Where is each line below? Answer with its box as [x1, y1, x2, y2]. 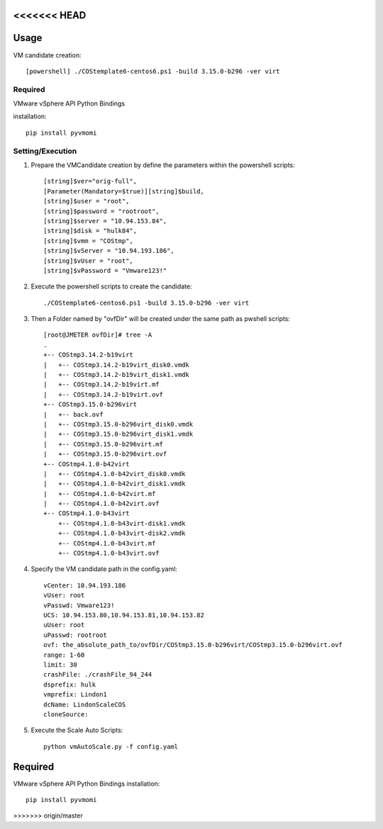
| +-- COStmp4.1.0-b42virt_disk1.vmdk [43, 480, 186, 488]
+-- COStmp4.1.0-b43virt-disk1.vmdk [57, 519, 186, 527]
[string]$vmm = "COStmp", [43, 237, 134, 244]
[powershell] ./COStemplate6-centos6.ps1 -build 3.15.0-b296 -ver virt [26, 67, 280, 75]
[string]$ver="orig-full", [43, 177, 138, 186]
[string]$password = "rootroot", [43, 207, 160, 215]
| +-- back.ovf [43, 410, 104, 418]
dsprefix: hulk [43, 680, 96, 689]
